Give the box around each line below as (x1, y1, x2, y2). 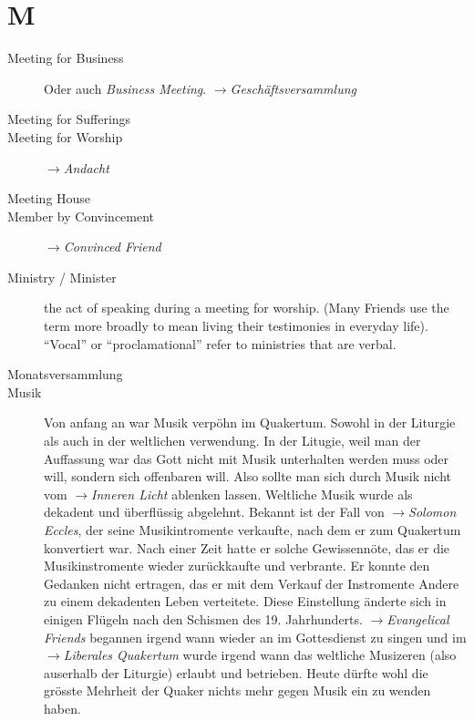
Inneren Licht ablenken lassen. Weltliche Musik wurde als (91, 484, 413, 503)
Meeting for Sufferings (7, 109, 131, 129)
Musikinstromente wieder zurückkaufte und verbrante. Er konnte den (44, 556, 430, 575)
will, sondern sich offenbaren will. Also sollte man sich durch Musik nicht (44, 467, 452, 486)
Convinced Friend (63, 237, 161, 256)
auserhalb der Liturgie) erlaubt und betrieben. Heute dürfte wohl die (44, 663, 428, 682)
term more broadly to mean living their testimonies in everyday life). (44, 316, 428, 335)
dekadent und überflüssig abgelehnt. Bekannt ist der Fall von (44, 502, 385, 521)
